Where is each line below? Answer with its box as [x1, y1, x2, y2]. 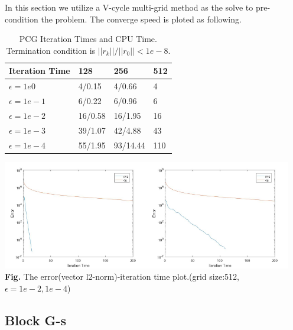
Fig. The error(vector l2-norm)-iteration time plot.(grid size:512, [5, 270, 239, 283]
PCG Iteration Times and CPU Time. [19, 33, 157, 45]
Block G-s [5, 310, 67, 329]
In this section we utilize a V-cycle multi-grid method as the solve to [5, 1, 253, 13]
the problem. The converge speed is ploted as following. [41, 12, 242, 25]
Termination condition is [6, 44, 96, 56]
